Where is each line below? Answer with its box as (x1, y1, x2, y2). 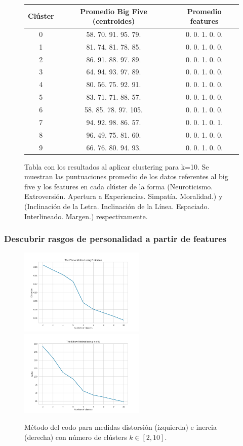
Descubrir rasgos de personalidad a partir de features (4, 232, 227, 245)
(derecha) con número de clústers (24, 431, 127, 442)
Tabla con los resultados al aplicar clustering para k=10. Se (24, 161, 209, 172)
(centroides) (92, 16, 135, 26)
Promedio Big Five (80, 6, 147, 16)
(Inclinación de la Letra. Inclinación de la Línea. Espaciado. (24, 201, 210, 211)
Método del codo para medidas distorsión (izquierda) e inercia (24, 422, 217, 432)
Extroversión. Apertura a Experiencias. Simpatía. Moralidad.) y (24, 191, 223, 201)
